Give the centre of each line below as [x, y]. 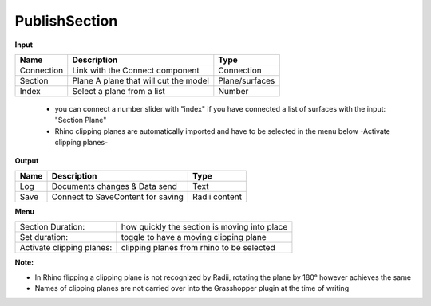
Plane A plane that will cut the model [140, 80]
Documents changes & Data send [114, 186]
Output [27, 160]
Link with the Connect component [136, 70]
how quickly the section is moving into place [204, 227]
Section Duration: [52, 227]
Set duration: [44, 237]
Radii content [217, 197]
